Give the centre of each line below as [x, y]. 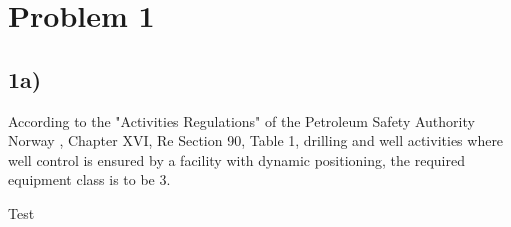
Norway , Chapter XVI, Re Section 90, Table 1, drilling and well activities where [256, 140]
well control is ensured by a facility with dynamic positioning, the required [236, 159]
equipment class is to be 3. [89, 179]
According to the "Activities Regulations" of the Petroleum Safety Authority [241, 120]
